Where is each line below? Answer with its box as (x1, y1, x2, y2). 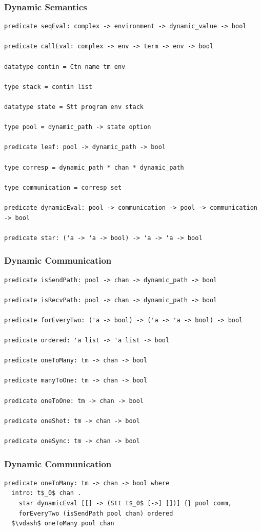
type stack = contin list (4, 83, 92, 90)
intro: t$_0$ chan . (11, 489, 82, 497)
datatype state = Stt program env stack (4, 103, 144, 111)
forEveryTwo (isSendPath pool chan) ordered (18, 509, 173, 517)
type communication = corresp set (4, 184, 122, 191)
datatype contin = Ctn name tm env (4, 63, 126, 70)
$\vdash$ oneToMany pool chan (11, 520, 114, 527)
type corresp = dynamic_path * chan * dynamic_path (4, 163, 184, 171)
